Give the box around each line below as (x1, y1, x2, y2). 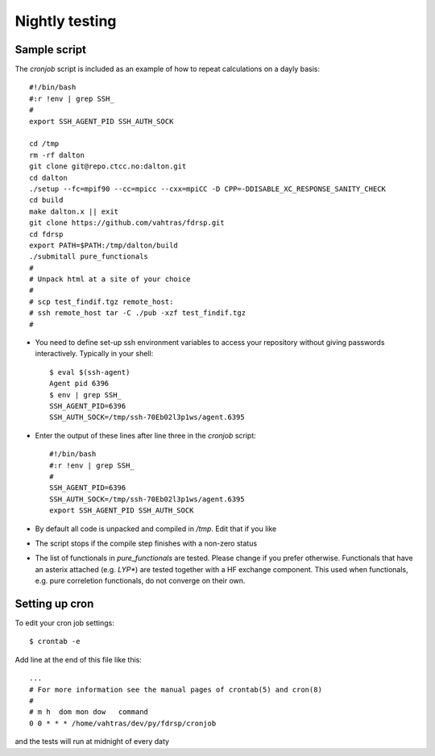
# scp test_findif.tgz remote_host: (29, 297, 174, 306)
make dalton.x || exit (29, 206, 119, 216)
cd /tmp (29, 139, 60, 148)
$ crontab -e (29, 637, 81, 646)
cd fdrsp (29, 230, 64, 239)
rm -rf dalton (29, 150, 85, 160)
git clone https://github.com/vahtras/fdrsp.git (29, 218, 225, 227)
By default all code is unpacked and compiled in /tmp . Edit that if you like (35, 524, 277, 534)
